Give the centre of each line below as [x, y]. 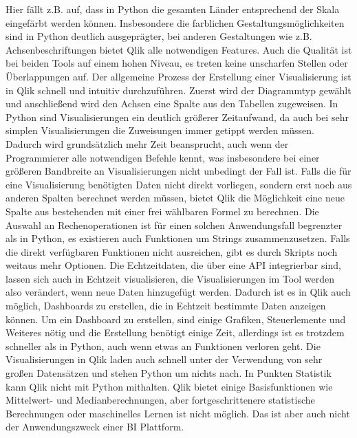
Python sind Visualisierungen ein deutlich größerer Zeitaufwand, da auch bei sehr [177, 117]
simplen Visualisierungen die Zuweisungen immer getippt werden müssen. [160, 130]
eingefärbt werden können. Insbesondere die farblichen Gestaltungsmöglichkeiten [175, 22]
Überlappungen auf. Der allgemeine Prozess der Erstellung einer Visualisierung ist [178, 76]
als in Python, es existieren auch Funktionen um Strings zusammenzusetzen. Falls [178, 238]
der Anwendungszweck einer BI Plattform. [95, 427]
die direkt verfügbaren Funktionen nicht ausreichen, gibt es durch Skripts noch [172, 251]
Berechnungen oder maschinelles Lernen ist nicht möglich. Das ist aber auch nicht [178, 413]
